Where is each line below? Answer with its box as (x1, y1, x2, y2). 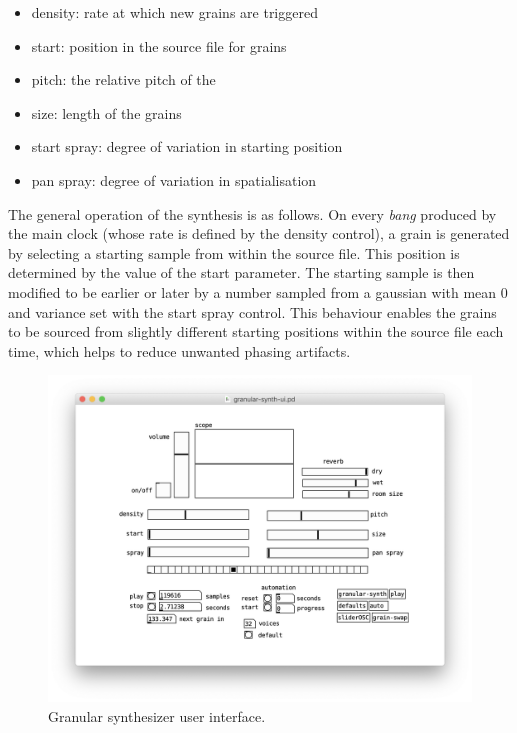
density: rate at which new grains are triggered (31, 2, 318, 22)
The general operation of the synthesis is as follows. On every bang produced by (8, 203, 497, 224)
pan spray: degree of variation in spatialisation (31, 169, 317, 190)
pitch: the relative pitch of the (31, 69, 216, 90)
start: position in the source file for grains (31, 35, 287, 56)
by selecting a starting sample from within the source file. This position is (8, 242, 460, 263)
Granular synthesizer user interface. (48, 706, 266, 727)
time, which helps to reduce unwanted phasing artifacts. (8, 340, 351, 361)
